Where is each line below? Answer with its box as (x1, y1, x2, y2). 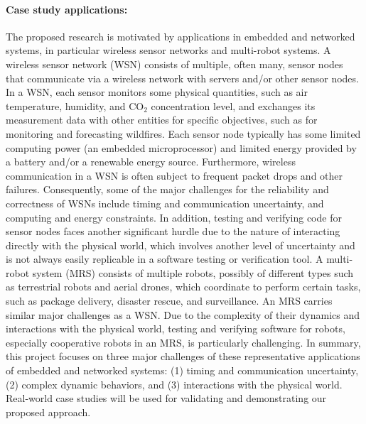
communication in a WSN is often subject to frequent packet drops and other (6, 168, 343, 183)
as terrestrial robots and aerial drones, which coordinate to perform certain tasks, (6, 279, 361, 294)
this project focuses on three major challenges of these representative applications (6, 349, 360, 364)
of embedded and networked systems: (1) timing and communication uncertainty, (6, 363, 359, 378)
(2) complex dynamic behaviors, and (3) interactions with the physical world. (6, 376, 343, 391)
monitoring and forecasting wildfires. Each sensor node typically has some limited (6, 126, 361, 141)
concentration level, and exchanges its (151, 98, 316, 113)
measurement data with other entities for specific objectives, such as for (6, 112, 318, 127)
